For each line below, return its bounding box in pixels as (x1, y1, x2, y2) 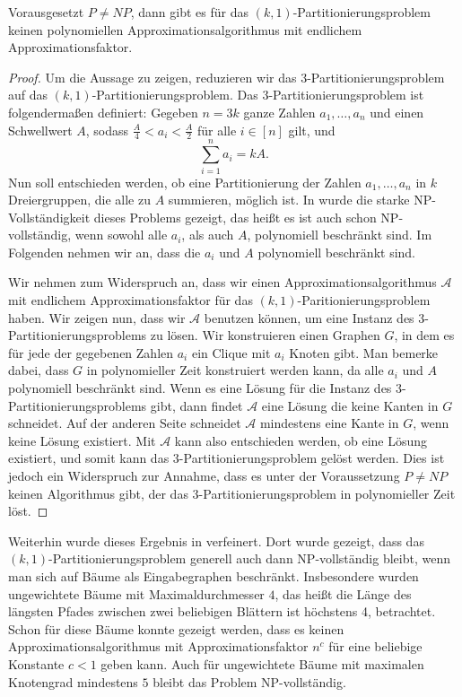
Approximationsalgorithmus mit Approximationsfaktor (8, 637, 309, 656)
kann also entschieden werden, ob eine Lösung (174, 431, 428, 449)
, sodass (85, 120, 129, 139)
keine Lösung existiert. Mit (8, 431, 156, 449)
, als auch (181, 225, 234, 244)
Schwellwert (8, 120, 73, 139)
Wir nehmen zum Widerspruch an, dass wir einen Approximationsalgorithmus (8, 273, 437, 292)
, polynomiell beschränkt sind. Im (247, 225, 432, 244)
